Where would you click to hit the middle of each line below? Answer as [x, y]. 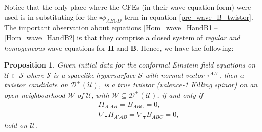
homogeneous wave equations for [55, 47]
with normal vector [174, 74]
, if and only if [180, 94]
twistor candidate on [36, 85]
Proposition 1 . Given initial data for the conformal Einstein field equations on [130, 65]
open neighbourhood [35, 94]
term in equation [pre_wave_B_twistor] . [189, 17]
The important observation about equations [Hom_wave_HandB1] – [111, 27]
